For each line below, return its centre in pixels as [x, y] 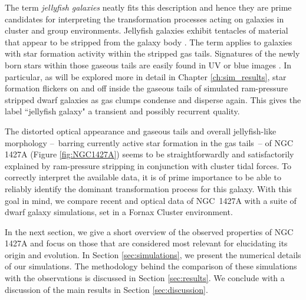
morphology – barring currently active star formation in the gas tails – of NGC [149, 142]
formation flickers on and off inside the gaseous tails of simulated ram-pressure [147, 88]
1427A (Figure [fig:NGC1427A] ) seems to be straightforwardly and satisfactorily [149, 154]
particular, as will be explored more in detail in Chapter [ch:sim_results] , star [146, 76]
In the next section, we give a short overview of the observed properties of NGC [149, 231]
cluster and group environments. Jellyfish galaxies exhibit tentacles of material [147, 30]
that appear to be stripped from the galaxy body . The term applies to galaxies [149, 42]
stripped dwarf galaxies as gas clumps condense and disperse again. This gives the [153, 99]
